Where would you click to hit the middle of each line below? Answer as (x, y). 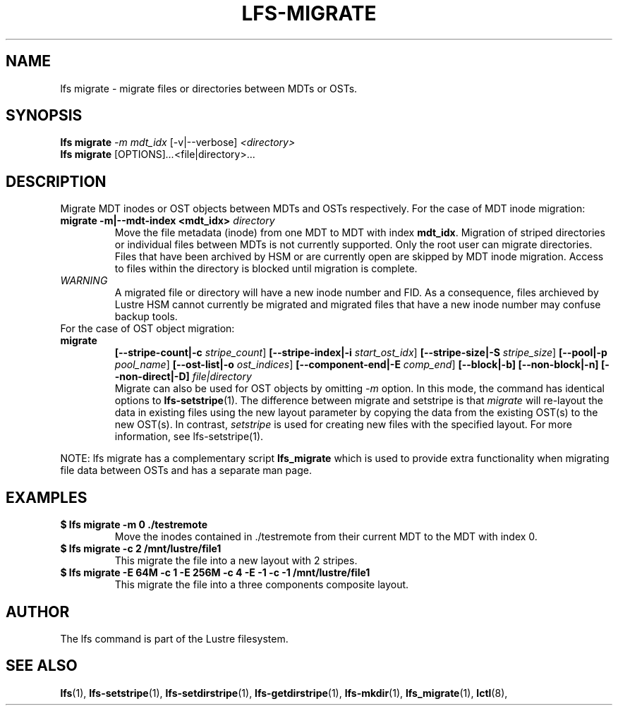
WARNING (84, 281)
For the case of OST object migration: (147, 329)
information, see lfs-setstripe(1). (189, 437)
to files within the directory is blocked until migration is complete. (266, 269)
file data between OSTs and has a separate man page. (186, 470)
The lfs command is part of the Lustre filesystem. (174, 638)
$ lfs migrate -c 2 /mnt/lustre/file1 (141, 549)
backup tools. (146, 317)
